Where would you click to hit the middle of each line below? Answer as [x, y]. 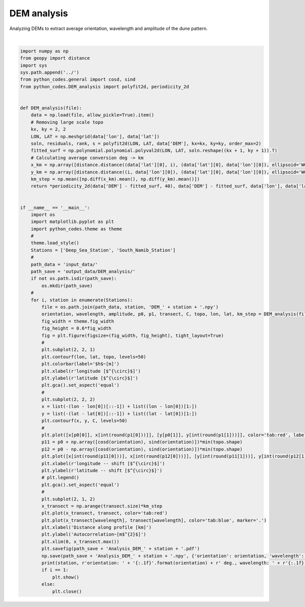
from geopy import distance [55, 58]
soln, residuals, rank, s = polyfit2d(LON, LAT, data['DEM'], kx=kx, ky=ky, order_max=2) [146, 143]
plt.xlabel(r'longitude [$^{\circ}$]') [91, 371]
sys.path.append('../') [50, 73]
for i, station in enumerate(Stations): [82, 300]
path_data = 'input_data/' [65, 264]
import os [43, 214]
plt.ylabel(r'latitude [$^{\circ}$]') [90, 378]
